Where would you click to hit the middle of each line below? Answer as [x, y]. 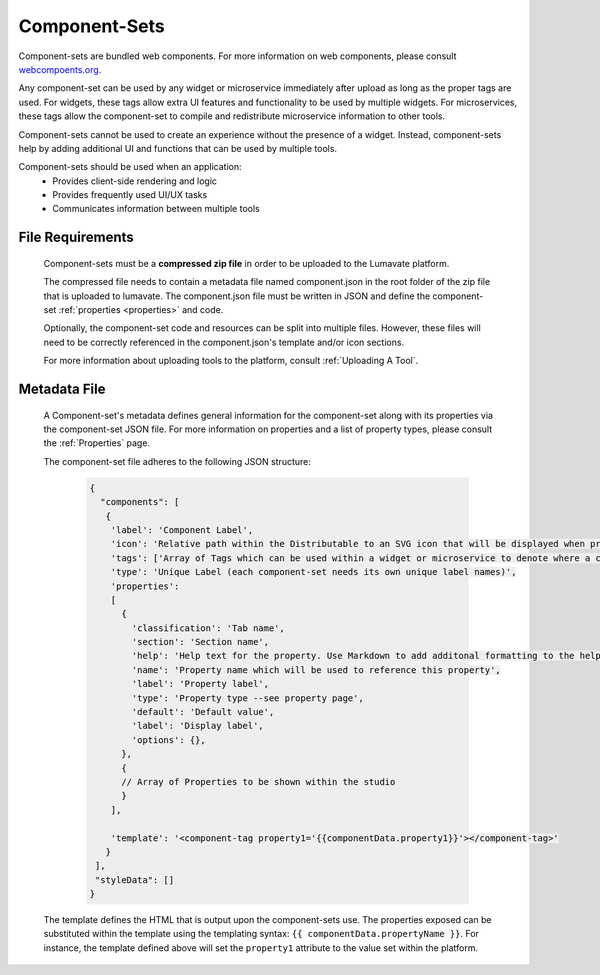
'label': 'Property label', [200, 684]
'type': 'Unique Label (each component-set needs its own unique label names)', [313, 572]
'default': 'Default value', [203, 712]
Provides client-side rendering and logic [135, 181]
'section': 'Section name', [200, 642]
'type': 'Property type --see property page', [247, 698]
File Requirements [76, 237]
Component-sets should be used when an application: [130, 167]
